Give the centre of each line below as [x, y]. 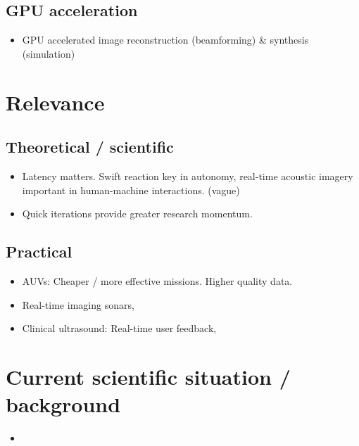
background [63, 404]
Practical [39, 251]
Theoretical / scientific [90, 147]
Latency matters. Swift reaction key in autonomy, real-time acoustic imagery [188, 176]
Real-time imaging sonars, [78, 304]
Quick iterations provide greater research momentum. [137, 214]
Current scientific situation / [148, 376]
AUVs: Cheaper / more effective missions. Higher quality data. [157, 280]
